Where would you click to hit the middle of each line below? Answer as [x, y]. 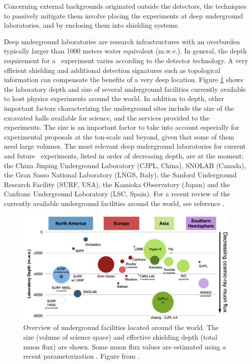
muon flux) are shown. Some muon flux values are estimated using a [125, 346]
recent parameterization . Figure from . [82, 356]
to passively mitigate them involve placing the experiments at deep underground [124, 15]
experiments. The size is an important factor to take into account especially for [122, 127]
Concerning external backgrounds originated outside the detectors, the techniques [125, 6]
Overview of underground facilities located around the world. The [121, 327]
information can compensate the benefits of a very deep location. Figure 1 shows [124, 79]
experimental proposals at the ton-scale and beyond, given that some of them [119, 136]
